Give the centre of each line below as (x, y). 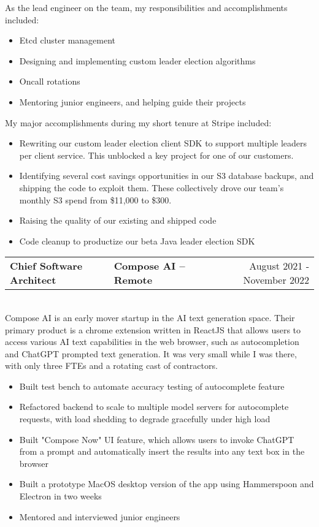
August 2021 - (279, 266)
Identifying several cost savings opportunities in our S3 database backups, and (167, 176)
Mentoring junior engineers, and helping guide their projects (133, 101)
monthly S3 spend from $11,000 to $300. (95, 199)
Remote (133, 280)
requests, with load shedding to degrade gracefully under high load (145, 419)
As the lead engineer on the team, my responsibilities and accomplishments (146, 7)
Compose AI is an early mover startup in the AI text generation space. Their (150, 317)
